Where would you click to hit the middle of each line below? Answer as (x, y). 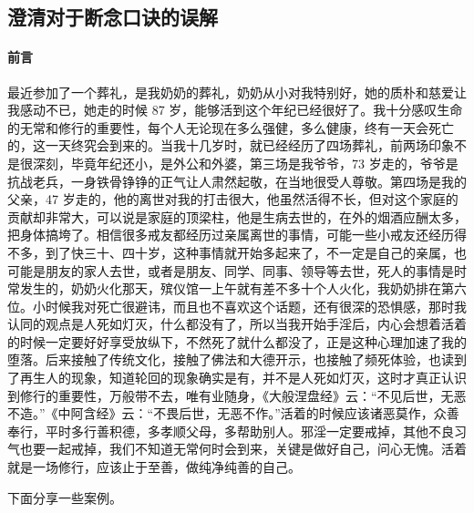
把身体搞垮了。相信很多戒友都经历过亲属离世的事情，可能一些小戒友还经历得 (237, 235)
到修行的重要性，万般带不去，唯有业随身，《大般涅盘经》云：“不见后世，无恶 (237, 395)
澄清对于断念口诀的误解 (113, 17)
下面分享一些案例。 (65, 497)
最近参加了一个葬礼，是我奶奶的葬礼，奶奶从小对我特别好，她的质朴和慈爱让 (237, 92)
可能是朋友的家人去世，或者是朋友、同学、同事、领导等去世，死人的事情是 (231, 270)
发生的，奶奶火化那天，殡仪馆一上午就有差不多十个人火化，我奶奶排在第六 (243, 288)
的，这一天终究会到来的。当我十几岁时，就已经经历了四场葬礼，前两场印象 (231, 145)
